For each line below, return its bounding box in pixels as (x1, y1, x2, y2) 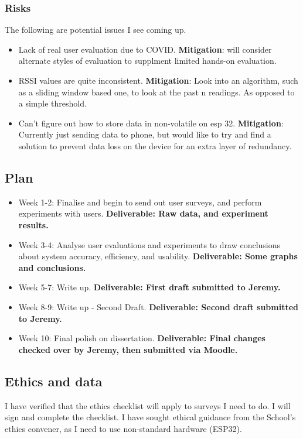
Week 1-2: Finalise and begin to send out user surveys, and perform (18, 196, 262, 208)
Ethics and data (5, 372, 103, 390)
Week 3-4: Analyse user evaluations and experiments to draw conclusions (18, 238, 281, 251)
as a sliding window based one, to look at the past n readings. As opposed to (18, 85, 295, 98)
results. (18, 218, 49, 231)
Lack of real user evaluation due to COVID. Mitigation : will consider (18, 43, 272, 55)
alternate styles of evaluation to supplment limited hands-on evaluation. (18, 54, 277, 67)
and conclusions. (18, 261, 86, 273)
